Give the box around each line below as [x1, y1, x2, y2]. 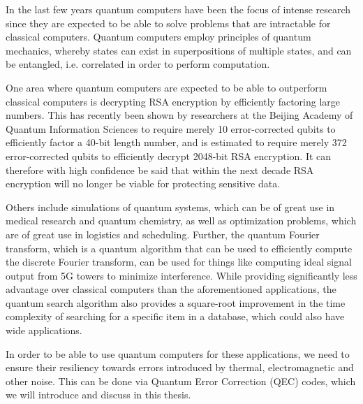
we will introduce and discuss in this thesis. [6, 387, 191, 402]
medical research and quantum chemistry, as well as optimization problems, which [6, 213, 357, 228]
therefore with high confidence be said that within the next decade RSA [6, 162, 314, 177]
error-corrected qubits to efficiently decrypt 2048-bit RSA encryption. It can [6, 148, 332, 163]
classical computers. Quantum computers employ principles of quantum [6, 29, 311, 44]
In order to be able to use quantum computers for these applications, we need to [6, 346, 350, 361]
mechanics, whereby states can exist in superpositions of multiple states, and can [6, 43, 352, 57]
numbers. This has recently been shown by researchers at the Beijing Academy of [6, 108, 353, 122]
